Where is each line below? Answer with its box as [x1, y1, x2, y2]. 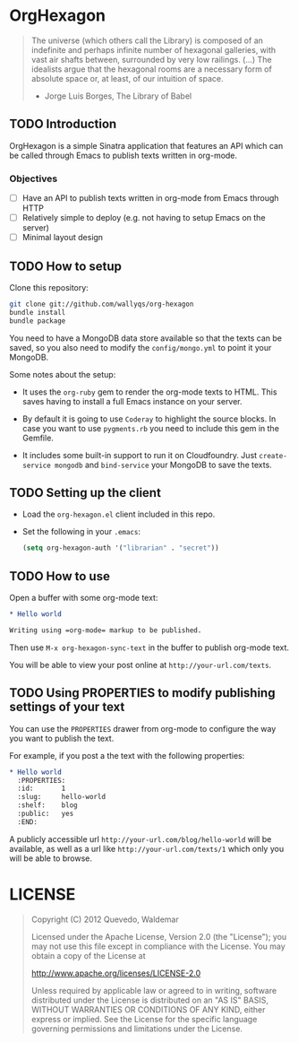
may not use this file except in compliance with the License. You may [30, 941, 286, 952]
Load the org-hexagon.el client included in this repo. [21, 508, 216, 520]
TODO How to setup [9, 258, 123, 274]
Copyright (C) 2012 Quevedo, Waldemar [30, 914, 179, 925]
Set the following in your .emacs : [21, 526, 141, 537]
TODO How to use [9, 569, 110, 584]
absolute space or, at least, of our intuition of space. [30, 73, 224, 83]
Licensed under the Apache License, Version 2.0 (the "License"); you [30, 931, 287, 942]
